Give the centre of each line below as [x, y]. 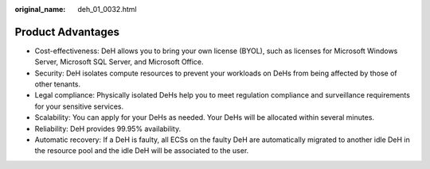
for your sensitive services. [79, 106]
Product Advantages [67, 32]
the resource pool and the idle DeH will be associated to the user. [142, 151]
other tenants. [58, 84]
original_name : [40, 9]
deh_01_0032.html [107, 9]
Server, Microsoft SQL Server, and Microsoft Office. [119, 62]
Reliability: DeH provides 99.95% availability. [108, 129]
